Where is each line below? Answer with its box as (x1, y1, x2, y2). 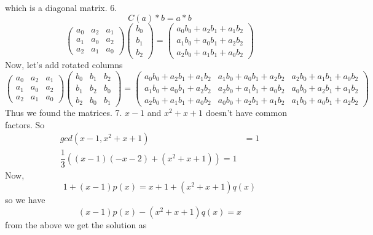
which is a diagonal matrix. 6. (5, 1, 117, 13)
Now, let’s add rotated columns (5, 58, 123, 71)
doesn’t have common (205, 106, 287, 119)
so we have (5, 193, 45, 206)
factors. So (5, 118, 45, 131)
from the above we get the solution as (5, 218, 147, 231)
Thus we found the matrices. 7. (5, 106, 122, 119)
